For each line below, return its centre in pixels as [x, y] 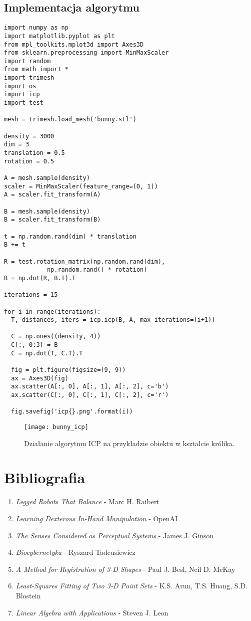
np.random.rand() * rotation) [97, 270]
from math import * [36, 69]
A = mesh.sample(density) [47, 178]
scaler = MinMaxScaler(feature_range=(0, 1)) [81, 186]
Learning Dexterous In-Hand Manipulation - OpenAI [97, 519]
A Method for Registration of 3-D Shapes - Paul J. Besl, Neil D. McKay [125, 569]
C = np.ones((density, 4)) [56, 337]
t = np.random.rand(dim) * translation [70, 236]
